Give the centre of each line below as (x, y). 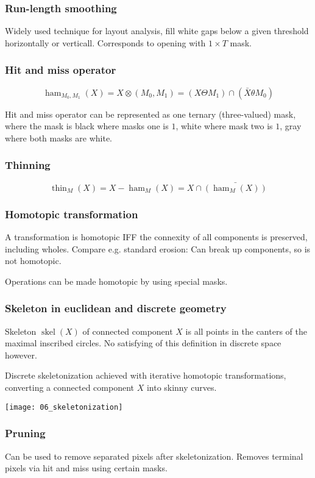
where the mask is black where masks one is (87, 126)
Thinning (28, 165)
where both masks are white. (58, 137)
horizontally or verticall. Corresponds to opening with (105, 42)
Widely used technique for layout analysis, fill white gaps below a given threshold (157, 31)
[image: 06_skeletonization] (64, 407)
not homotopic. (33, 261)
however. (21, 355)
